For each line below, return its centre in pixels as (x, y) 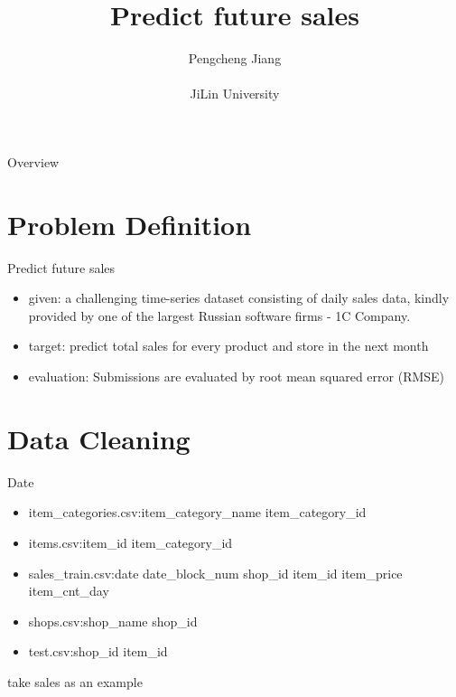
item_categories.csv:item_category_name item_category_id (197, 512)
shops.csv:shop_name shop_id (113, 621)
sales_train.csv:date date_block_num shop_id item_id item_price (215, 573)
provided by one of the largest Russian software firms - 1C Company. (219, 315)
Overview (33, 161)
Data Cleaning (99, 438)
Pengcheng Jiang (235, 58)
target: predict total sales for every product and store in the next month (228, 346)
